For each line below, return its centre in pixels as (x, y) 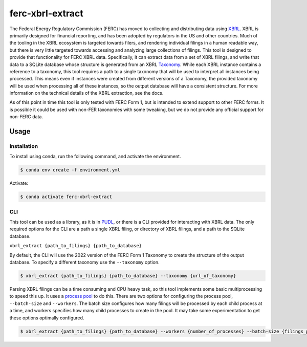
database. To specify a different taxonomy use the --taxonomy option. (84, 262)
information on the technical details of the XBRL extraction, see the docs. (86, 93)
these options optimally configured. (47, 318)
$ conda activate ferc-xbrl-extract (66, 197)
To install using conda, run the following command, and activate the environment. (95, 157)
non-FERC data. (26, 117)
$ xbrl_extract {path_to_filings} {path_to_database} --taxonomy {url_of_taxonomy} (128, 276)
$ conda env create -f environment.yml (70, 170)
